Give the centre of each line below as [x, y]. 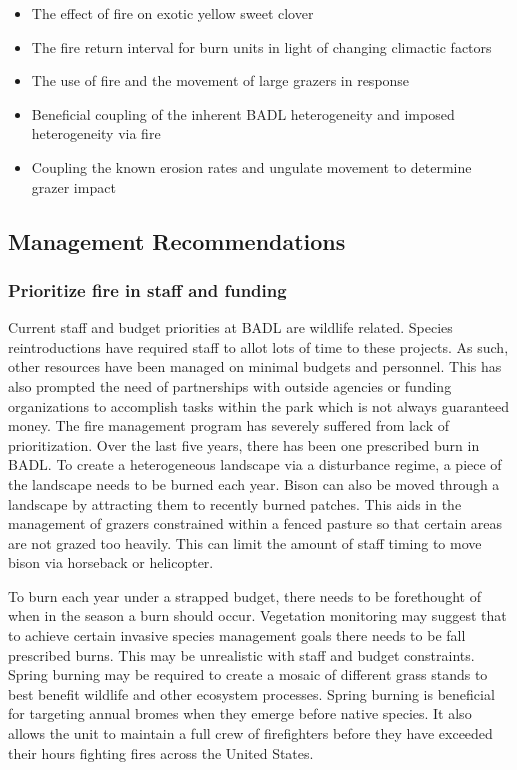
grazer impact [73, 186]
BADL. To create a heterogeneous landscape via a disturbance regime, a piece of [255, 464]
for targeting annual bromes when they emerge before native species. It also [240, 713]
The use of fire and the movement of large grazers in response [220, 80]
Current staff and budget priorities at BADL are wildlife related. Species [230, 327]
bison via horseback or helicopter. [111, 562]
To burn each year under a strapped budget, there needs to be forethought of [244, 595]
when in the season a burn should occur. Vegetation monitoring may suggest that [257, 615]
